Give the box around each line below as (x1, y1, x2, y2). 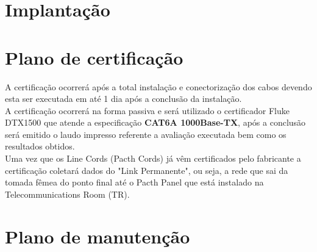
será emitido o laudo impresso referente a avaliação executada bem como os (5, 128, 287, 140)
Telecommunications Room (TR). (5, 187, 130, 200)
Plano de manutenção (5, 223, 190, 248)
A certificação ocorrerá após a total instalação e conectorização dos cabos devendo (5, 80, 312, 93)
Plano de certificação (5, 45, 183, 70)
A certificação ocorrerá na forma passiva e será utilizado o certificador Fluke (5, 104, 290, 117)
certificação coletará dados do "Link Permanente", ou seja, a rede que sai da (5, 164, 288, 176)
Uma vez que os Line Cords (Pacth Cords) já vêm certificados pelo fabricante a (5, 152, 301, 165)
